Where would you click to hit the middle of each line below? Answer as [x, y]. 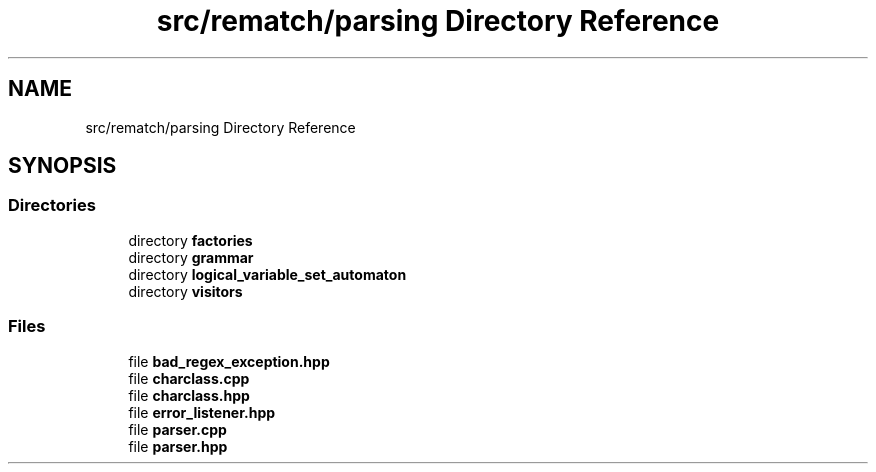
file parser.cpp [177, 429]
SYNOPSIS [62, 166]
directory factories [190, 240]
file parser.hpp [178, 446]
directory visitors [185, 291]
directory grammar [191, 257]
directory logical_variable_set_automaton [267, 274]
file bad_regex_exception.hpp [229, 361]
